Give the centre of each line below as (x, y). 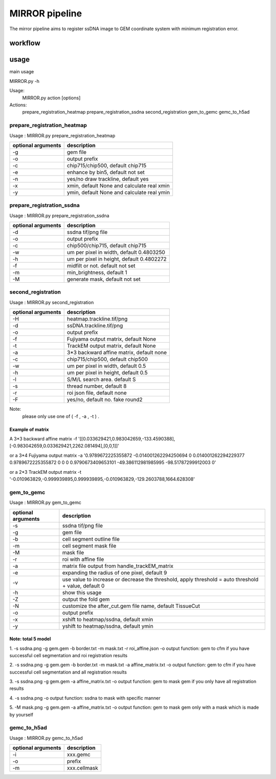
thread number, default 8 (97, 386)
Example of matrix (29, 429)
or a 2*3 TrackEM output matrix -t (45, 472)
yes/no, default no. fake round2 (105, 399)
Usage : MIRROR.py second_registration (52, 302)
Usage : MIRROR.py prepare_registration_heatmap (62, 135)
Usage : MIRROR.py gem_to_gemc (45, 502)
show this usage (82, 593)
